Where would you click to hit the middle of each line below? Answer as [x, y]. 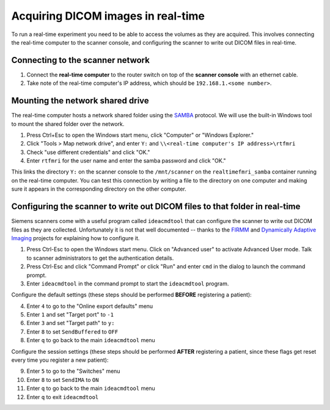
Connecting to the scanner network [80, 60]
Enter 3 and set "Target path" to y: [71, 323]
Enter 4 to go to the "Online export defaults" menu [90, 306]
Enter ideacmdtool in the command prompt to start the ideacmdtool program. [128, 284]
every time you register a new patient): [60, 360]
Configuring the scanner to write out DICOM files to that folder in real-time [156, 207]
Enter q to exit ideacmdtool [63, 397]
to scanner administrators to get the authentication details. [100, 258]
